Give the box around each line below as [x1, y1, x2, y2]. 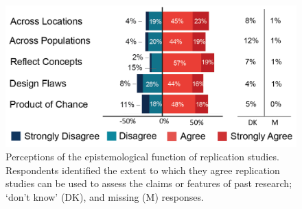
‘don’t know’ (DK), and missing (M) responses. [5, 189, 204, 204]
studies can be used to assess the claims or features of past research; [5, 176, 292, 190]
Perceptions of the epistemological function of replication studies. [5, 149, 279, 164]
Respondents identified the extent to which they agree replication [5, 162, 280, 177]
